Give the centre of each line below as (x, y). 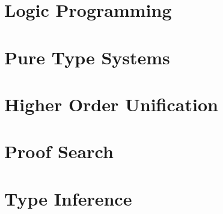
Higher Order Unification (111, 104)
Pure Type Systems (87, 57)
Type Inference (68, 198)
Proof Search (59, 151)
